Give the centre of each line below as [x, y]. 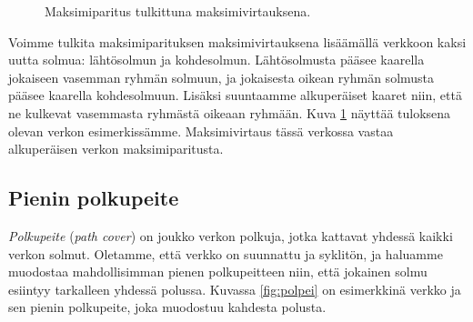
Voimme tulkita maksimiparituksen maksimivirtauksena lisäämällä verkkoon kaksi [237, 41]
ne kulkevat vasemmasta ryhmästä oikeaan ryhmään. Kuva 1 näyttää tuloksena [230, 112]
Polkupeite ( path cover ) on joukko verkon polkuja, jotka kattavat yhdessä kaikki [231, 235]
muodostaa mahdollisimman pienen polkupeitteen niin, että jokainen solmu [218, 272]
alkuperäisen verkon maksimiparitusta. [116, 149]
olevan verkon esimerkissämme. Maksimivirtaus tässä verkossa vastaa [201, 131]
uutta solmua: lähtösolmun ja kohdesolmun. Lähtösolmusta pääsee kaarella [216, 60]
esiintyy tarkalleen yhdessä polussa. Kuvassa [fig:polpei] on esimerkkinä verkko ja [235, 289]
